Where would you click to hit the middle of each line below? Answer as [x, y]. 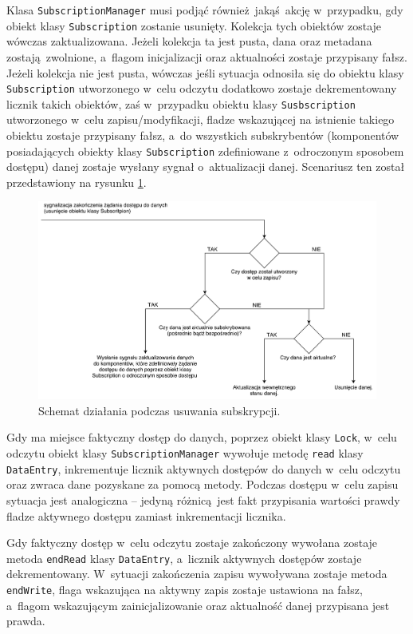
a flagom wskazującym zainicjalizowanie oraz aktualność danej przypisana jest [198, 605]
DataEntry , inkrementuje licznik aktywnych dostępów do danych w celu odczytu [204, 468]
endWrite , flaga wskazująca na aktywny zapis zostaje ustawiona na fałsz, [185, 590]
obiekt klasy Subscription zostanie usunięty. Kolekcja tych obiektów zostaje [194, 25]
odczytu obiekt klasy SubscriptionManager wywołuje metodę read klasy [185, 453]
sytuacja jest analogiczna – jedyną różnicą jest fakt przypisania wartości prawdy [203, 500]
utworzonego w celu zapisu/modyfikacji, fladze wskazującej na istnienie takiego [201, 119]
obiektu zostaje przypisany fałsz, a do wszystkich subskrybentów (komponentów [203, 135]
